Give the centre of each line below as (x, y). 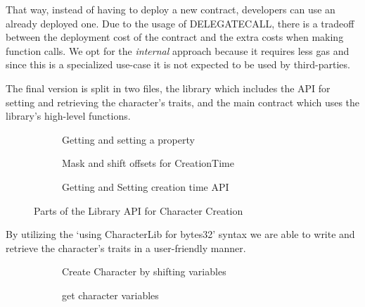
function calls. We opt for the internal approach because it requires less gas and (178, 50)
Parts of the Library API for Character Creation (139, 210)
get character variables (110, 295)
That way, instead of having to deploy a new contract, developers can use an (171, 9)
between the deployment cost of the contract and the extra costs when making (175, 37)
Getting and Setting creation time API (146, 186)
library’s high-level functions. (68, 116)
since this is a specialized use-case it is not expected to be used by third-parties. (178, 64)
